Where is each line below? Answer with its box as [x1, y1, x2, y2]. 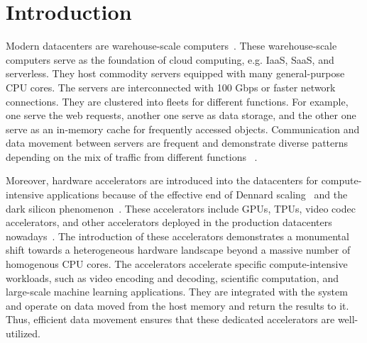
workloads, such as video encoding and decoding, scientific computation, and [6, 270, 339, 285]
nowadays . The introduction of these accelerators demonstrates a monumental [6, 228, 349, 243]
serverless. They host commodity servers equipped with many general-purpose [6, 66, 345, 81]
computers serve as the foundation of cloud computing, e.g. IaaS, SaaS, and [6, 52, 334, 67]
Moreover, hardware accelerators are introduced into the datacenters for [6, 173, 318, 188]
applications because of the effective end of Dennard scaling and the [47, 187, 348, 202]
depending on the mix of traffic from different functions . [6, 149, 258, 164]
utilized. [6, 326, 41, 340]
